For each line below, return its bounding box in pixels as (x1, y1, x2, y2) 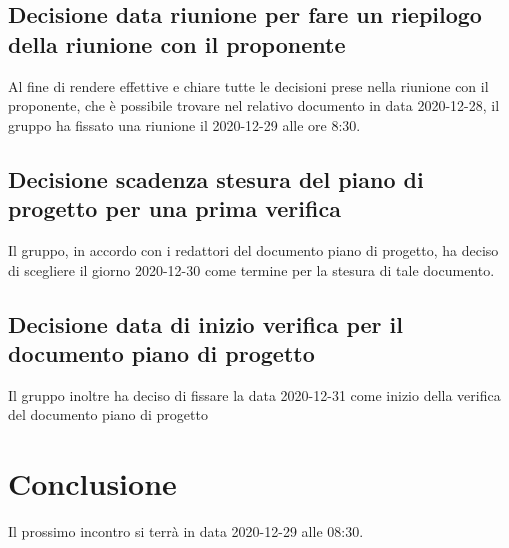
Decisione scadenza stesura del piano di (8, 163, 424, 194)
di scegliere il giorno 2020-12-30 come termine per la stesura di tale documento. (8, 259, 495, 280)
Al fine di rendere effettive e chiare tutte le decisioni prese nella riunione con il (8, 75, 489, 96)
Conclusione (8, 463, 177, 504)
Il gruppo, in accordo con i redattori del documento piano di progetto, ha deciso (8, 239, 499, 260)
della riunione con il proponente (8, 28, 346, 59)
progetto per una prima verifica (8, 193, 341, 224)
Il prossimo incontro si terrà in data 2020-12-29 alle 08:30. (8, 521, 364, 542)
